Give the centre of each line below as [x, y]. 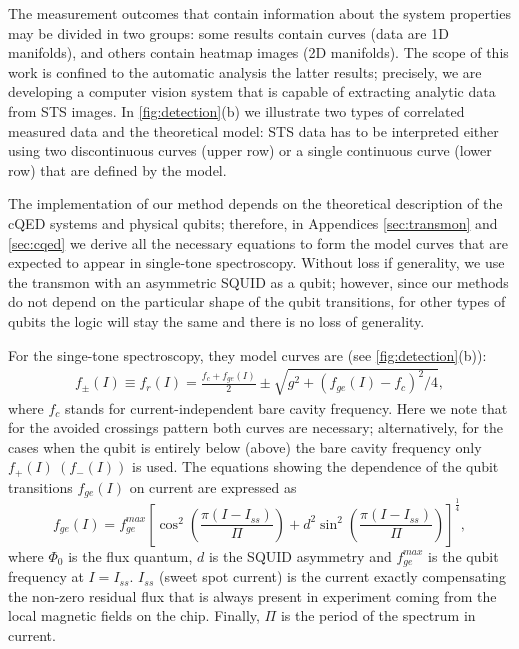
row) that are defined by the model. [117, 169]
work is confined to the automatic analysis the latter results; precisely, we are [245, 71]
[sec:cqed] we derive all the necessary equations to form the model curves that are [258, 242]
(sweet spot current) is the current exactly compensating [332, 576]
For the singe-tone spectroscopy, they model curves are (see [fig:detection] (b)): [247, 354]
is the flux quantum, [130, 555]
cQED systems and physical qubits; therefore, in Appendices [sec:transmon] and [253, 222]
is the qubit [463, 555]
